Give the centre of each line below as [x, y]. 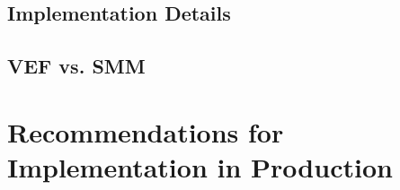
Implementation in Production [200, 166]
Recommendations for [146, 131]
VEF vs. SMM [76, 66]
